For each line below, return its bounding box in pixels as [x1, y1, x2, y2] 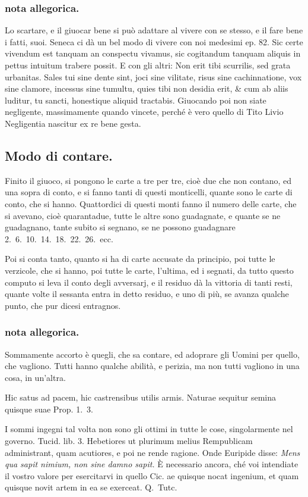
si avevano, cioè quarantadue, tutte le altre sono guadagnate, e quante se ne [5, 209, 281, 221]
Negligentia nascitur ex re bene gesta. [5, 117, 141, 129]
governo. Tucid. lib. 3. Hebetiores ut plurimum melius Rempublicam [5, 435, 253, 447]
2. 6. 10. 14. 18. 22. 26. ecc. [5, 232, 113, 245]
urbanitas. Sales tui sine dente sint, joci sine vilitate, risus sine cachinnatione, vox [5, 70, 302, 83]
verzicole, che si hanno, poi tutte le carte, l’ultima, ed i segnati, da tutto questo [5, 264, 294, 276]
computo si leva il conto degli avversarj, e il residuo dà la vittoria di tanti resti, [5, 276, 293, 288]
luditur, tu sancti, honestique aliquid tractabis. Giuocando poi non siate [5, 93, 266, 106]
